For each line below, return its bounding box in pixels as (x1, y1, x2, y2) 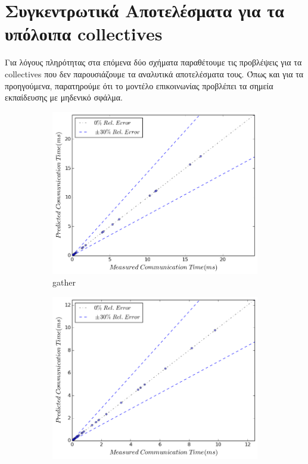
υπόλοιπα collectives (5, 21, 163, 46)
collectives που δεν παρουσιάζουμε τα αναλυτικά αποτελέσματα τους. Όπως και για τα (5, 67, 304, 80)
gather (52, 276, 76, 289)
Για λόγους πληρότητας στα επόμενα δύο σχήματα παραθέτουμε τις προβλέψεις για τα (5, 56, 302, 68)
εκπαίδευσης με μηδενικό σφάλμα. (5, 91, 123, 104)
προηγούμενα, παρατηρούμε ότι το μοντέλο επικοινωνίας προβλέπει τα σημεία (5, 79, 273, 92)
